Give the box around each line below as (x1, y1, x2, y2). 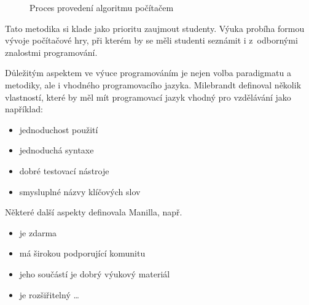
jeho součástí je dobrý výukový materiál (19, 267, 170, 280)
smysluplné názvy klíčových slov (19, 185, 141, 198)
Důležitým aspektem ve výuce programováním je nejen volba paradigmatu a (5, 66, 291, 79)
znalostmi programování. (5, 45, 98, 58)
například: (5, 102, 43, 115)
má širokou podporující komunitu (19, 247, 146, 260)
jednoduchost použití (19, 123, 98, 136)
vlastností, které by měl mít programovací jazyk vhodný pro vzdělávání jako (5, 90, 291, 103)
